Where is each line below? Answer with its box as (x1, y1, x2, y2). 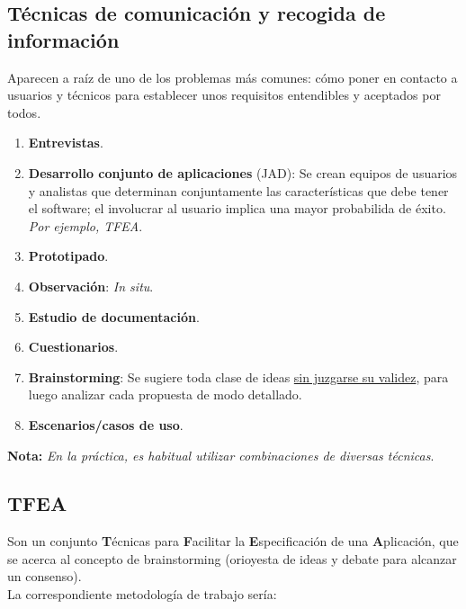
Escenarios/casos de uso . (28, 415, 184, 434)
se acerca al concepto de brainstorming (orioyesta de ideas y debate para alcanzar (7, 549, 457, 568)
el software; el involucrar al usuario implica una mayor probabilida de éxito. (28, 199, 446, 218)
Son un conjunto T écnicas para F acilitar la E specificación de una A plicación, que (7, 532, 459, 551)
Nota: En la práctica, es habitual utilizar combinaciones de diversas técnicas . (7, 445, 435, 464)
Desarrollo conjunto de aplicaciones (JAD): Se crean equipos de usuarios (28, 163, 458, 182)
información (7, 25, 120, 53)
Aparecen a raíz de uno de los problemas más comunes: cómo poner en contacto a (7, 67, 458, 86)
